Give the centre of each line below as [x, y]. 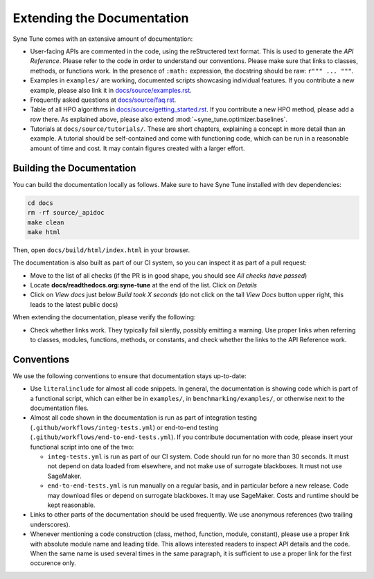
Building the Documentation [74, 168]
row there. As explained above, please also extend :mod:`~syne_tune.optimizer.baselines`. [159, 119]
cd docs [40, 203]
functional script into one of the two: [82, 447]
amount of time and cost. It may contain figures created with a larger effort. [137, 148]
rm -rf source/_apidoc [66, 213]
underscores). [50, 524]
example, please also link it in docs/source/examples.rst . [111, 90]
